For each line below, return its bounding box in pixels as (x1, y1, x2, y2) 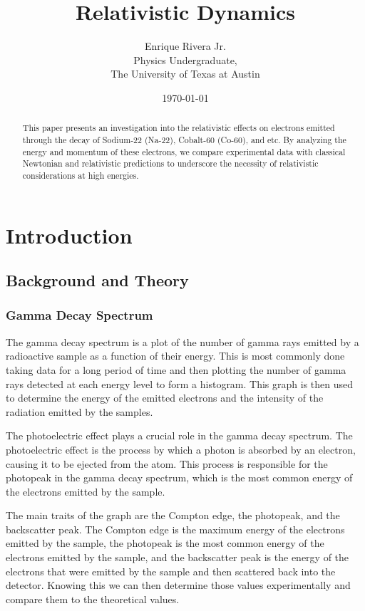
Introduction (6, 220, 133, 249)
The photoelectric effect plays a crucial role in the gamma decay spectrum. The (6, 428, 353, 443)
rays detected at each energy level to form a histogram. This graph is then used (6, 376, 354, 391)
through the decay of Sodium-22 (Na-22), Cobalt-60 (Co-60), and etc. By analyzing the (22, 133, 346, 145)
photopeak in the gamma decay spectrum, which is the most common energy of (6, 470, 353, 485)
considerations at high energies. (22, 169, 139, 181)
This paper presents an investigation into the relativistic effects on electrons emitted (22, 122, 335, 134)
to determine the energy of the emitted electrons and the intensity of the (6, 390, 324, 405)
